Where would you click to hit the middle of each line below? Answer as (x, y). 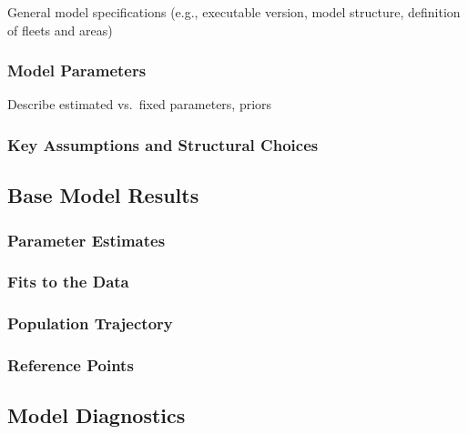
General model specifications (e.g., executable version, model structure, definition (234, 12)
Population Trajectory (90, 323)
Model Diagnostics (97, 415)
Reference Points (71, 365)
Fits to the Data (68, 282)
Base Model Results (103, 195)
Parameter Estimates (86, 240)
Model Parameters (77, 71)
